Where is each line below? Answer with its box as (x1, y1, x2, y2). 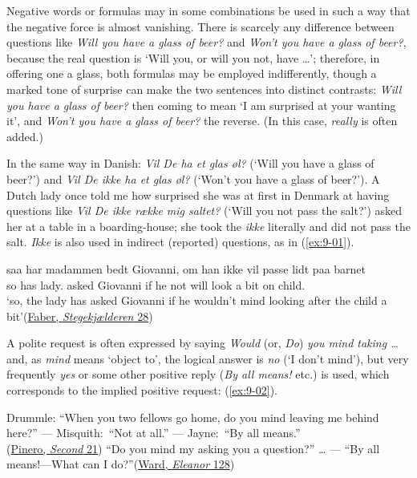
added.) (6, 128, 43, 144)
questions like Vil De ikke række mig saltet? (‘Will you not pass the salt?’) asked (6, 202, 403, 219)
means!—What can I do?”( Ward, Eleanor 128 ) (6, 456, 235, 472)
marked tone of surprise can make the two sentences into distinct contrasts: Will (6, 80, 402, 97)
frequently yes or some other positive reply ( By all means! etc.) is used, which (6, 366, 390, 383)
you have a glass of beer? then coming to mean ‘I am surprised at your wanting (6, 96, 396, 113)
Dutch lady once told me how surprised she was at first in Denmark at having (6, 186, 390, 203)
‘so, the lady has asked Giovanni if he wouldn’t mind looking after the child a (6, 292, 387, 309)
